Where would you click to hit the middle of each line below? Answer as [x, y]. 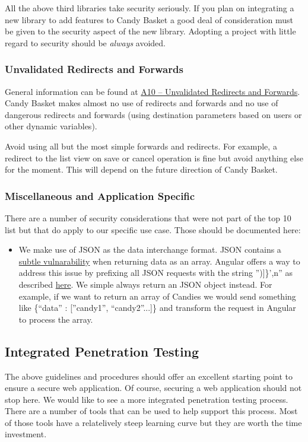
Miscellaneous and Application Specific [100, 195]
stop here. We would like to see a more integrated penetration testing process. [147, 399]
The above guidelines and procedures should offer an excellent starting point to [149, 376]
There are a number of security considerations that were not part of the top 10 [148, 217]
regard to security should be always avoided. [85, 42]
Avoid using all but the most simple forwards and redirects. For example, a [141, 146]
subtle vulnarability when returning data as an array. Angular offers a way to [159, 261]
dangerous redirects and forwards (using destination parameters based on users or [153, 114]
